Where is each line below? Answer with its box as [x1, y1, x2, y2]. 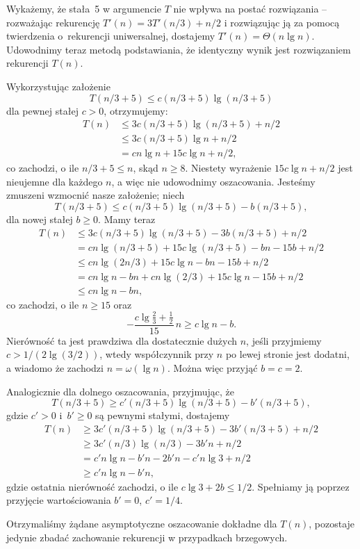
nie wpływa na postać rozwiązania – [173, 1, 327, 15]
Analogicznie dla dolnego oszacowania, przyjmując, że [6, 384, 234, 398]
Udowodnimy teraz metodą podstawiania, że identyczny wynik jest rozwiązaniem [6, 42, 351, 56]
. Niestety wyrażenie [185, 161, 272, 175]
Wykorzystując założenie [6, 79, 111, 93]
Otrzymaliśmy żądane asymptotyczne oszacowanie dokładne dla [6, 516, 277, 531]
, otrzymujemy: [104, 103, 168, 117]
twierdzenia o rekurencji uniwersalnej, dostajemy [6, 28, 215, 43]
